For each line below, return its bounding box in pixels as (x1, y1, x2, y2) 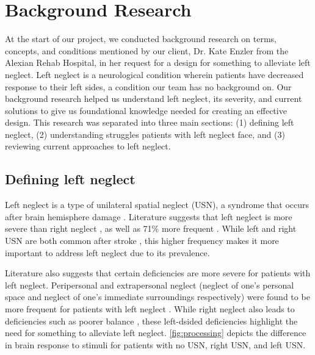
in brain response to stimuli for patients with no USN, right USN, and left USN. (5, 338, 306, 351)
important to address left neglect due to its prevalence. (5, 246, 210, 259)
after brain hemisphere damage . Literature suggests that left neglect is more (5, 210, 292, 223)
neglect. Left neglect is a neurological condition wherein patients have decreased (5, 68, 304, 81)
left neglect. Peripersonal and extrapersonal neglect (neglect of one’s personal (5, 278, 294, 291)
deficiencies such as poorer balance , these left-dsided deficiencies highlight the (5, 314, 298, 327)
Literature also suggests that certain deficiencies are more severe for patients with (5, 267, 311, 279)
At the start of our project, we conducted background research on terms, (5, 32, 277, 45)
